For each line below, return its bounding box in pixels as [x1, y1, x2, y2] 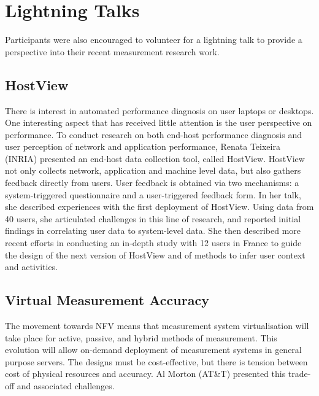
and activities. [5, 260, 58, 273]
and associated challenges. [17, 379, 115, 392]
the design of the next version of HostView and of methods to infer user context [5, 248, 306, 261]
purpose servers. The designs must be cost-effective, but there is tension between [5, 355, 308, 368]
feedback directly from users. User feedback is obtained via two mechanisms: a [5, 176, 299, 189]
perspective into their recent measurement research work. [5, 45, 220, 58]
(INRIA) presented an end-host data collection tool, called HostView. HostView [5, 152, 305, 165]
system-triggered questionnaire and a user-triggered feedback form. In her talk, [5, 188, 301, 201]
